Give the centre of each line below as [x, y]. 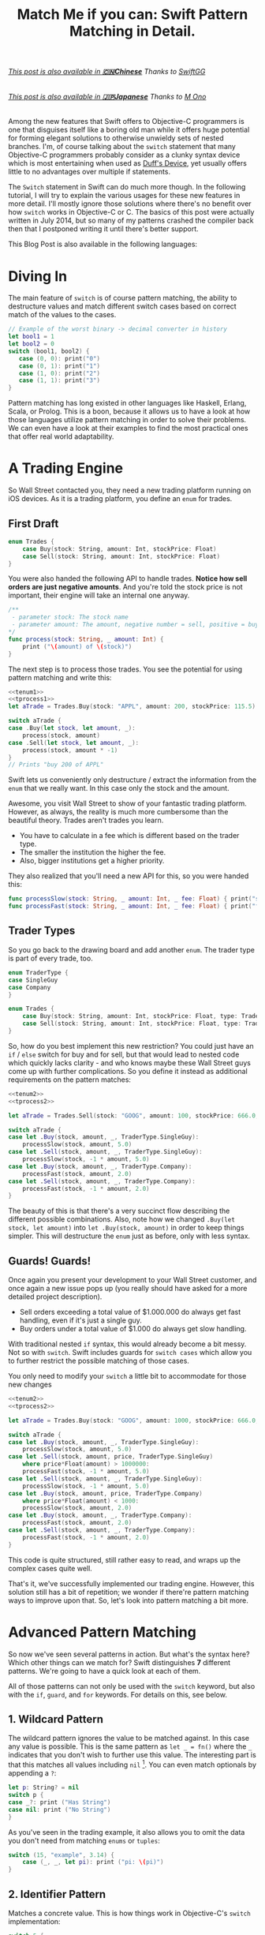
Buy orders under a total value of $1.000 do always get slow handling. [133, 1329]
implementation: [34, 1921]
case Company [30, 987]
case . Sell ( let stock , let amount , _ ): [74, 743]
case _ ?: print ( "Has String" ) [60, 1802]
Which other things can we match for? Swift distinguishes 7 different [119, 1662]
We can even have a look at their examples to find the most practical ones [128, 429]
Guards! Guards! [50, 1261]
